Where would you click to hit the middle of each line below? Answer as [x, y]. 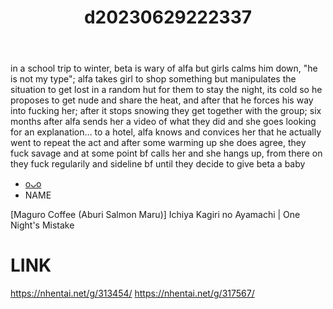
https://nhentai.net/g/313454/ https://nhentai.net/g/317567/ [132, 293]
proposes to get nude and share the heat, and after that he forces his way [162, 100]
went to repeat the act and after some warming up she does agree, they [158, 143]
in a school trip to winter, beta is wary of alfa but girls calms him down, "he [164, 68]
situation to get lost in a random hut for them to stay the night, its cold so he [166, 90]
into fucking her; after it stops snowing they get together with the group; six [166, 111]
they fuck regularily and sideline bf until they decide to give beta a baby [158, 164]
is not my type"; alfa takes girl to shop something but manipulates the [153, 79]
